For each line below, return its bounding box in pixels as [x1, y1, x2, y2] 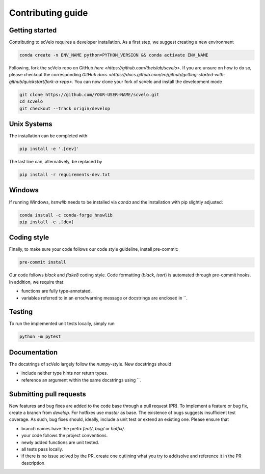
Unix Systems [9, 119, 53, 128]
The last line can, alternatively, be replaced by [9, 159, 103, 165]
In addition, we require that [9, 279, 64, 285]
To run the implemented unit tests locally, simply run [9, 321, 115, 326]
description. [21, 460, 46, 466]
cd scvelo [19, 99, 43, 104]
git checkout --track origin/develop [19, 106, 110, 111]
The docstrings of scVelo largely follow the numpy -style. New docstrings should [9, 361, 172, 367]
